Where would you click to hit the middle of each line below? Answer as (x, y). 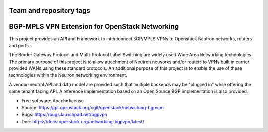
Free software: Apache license (53, 100)
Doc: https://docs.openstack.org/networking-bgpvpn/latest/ (83, 121)
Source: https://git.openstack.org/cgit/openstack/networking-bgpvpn (93, 108)
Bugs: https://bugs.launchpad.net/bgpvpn (65, 115)
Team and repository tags (50, 11)
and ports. (20, 45)
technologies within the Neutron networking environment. (68, 75)
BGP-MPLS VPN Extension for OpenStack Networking (94, 27)
